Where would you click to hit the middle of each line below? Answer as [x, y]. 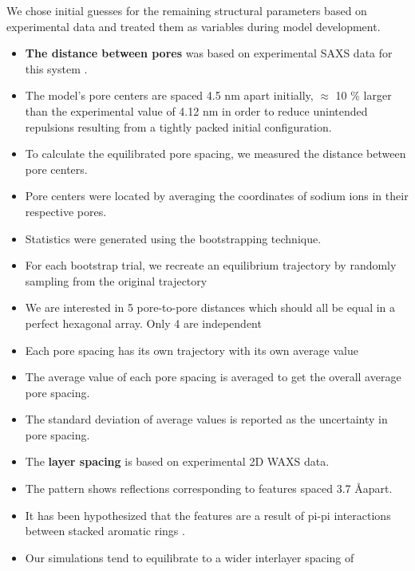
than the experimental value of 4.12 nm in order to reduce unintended [196, 110]
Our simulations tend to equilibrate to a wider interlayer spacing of [190, 557]
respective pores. [66, 211]
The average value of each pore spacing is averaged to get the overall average [213, 377]
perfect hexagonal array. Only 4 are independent [143, 323]
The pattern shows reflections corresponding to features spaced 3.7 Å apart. [209, 488]
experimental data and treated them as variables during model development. [194, 26]
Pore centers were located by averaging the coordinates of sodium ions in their [217, 196]
